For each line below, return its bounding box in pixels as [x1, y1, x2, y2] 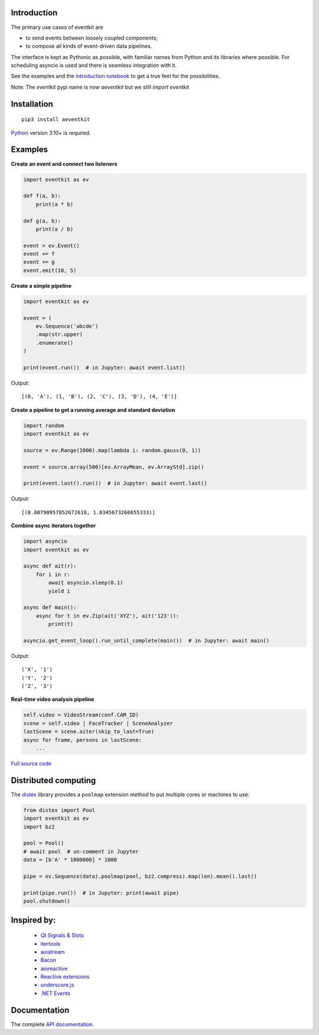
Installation [11, 99, 53, 109]
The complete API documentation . [11, 1020, 95, 1028]
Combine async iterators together [11, 522, 96, 529]
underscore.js [40, 981, 74, 988]
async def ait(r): [23, 563, 77, 570]
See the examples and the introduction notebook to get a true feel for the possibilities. [11, 73, 220, 80]
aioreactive [40, 965, 68, 972]
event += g [23, 259, 55, 265]
